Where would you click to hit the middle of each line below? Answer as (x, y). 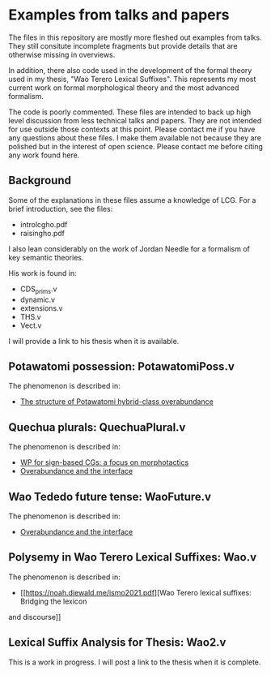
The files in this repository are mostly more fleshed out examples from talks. (135, 37)
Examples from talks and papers (119, 15)
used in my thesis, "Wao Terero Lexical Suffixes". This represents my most (132, 79)
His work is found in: (42, 273)
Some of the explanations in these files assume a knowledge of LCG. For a (132, 200)
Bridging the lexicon (53, 601)
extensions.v (41, 308)
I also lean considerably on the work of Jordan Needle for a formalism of (129, 248)
